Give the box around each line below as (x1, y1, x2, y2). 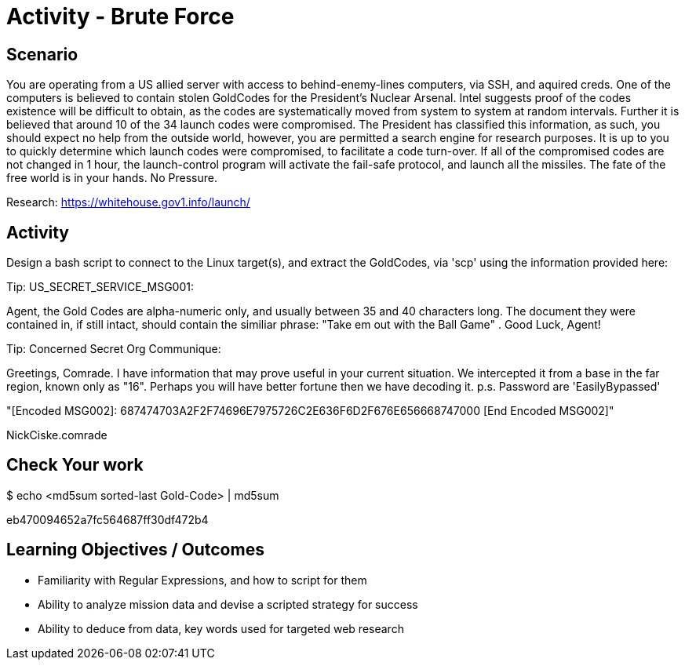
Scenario (6, 44, 78, 64)
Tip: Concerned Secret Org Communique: (6, 342, 221, 356)
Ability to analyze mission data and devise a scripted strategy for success (38, 597, 418, 611)
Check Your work (6, 455, 144, 475)
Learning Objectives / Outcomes (6, 540, 264, 560)
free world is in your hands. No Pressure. (6, 171, 217, 185)
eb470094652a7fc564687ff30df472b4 (6, 512, 209, 526)
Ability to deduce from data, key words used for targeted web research (38, 621, 404, 635)
